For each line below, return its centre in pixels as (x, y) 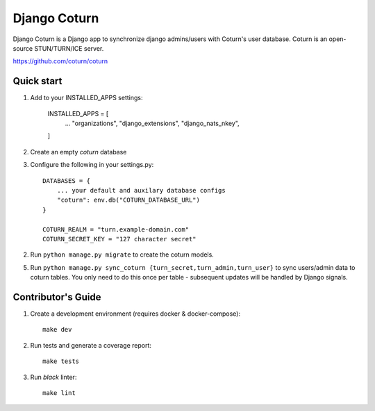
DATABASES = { (66, 180)
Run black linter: (53, 377)
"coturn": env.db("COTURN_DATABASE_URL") (128, 200)
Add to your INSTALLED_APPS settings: (86, 98)
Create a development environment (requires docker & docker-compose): (135, 314)
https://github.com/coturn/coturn (60, 61)
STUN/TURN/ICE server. (69, 48)
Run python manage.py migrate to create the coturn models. (122, 255)
